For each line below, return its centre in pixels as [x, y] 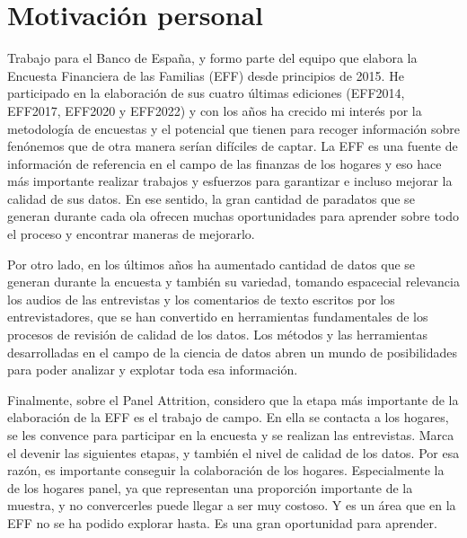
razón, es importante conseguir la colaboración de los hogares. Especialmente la [226, 470]
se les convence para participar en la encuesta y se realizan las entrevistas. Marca [231, 435]
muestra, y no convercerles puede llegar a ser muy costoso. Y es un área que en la [232, 505]
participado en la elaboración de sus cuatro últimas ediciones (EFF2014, [206, 93]
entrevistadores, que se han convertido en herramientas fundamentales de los [218, 317]
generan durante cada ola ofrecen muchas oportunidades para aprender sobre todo [233, 216]
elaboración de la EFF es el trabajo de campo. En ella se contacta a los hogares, [228, 417]
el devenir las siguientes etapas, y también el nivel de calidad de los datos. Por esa [233, 452]
